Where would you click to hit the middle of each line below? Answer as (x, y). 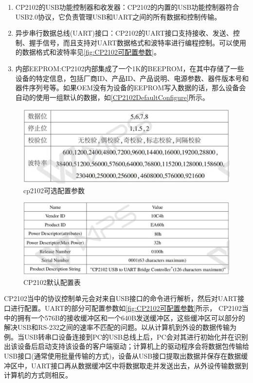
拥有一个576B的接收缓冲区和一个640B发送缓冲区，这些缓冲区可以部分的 (131, 317)
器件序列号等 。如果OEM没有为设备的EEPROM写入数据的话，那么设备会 (131, 88)
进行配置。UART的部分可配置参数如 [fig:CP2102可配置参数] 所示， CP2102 (126, 308)
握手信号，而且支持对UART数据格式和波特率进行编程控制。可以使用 (138, 42)
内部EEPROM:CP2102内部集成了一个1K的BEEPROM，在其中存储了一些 (130, 68)
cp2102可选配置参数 (54, 190)
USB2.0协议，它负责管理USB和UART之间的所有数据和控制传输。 (118, 16)
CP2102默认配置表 (52, 282)
